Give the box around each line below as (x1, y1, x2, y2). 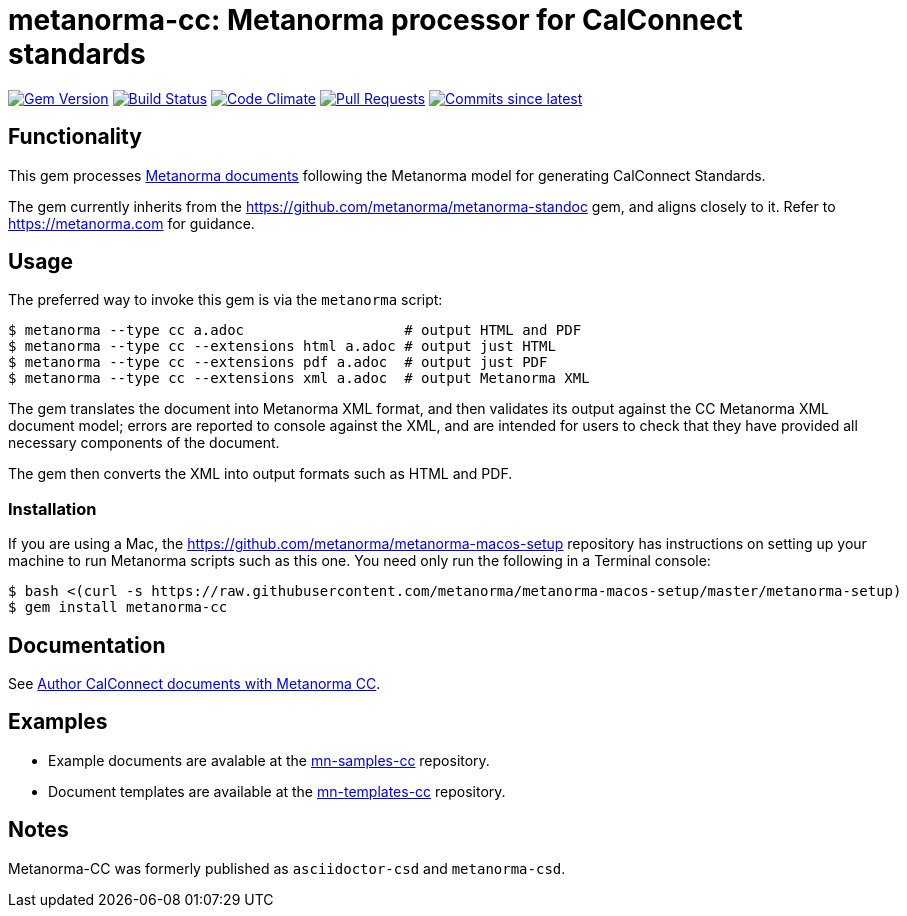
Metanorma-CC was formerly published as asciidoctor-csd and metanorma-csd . (8, 859, 566, 877)
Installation (8, 498, 97, 519)
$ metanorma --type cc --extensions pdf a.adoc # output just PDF (8, 354, 548, 371)
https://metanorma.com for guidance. (8, 214, 255, 232)
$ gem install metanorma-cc (8, 599, 228, 616)
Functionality (8, 124, 142, 150)
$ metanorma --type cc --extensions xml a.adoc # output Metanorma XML (8, 370, 590, 387)
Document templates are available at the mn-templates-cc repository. (48, 782, 506, 800)
